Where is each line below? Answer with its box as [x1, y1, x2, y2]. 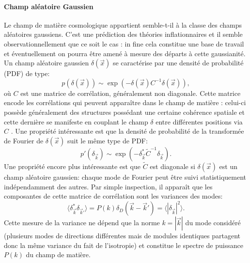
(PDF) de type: [4, 68, 50, 78]
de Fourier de [4, 135, 44, 145]
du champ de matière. [26, 249, 91, 260]
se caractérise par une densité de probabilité [112, 58, 244, 68]
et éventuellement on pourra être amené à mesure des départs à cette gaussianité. [4, 48, 246, 58]
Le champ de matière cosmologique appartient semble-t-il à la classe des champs [4, 19, 242, 30]
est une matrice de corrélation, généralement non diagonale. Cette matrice [20, 88, 241, 98]
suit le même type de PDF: [67, 135, 148, 145]
